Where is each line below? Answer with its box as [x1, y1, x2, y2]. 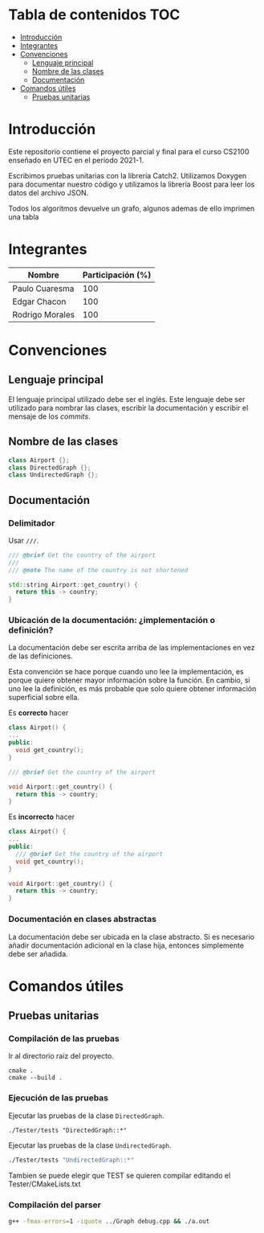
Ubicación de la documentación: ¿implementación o [8, 615, 215, 626]
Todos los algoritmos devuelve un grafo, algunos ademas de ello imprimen [8, 203, 255, 213]
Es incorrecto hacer [8, 812, 75, 821]
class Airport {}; [8, 456, 70, 464]
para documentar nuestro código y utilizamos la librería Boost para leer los [8, 179, 255, 189]
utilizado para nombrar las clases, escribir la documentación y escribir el [8, 403, 249, 412]
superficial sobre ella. [8, 693, 80, 703]
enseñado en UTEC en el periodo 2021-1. [8, 155, 144, 165]
